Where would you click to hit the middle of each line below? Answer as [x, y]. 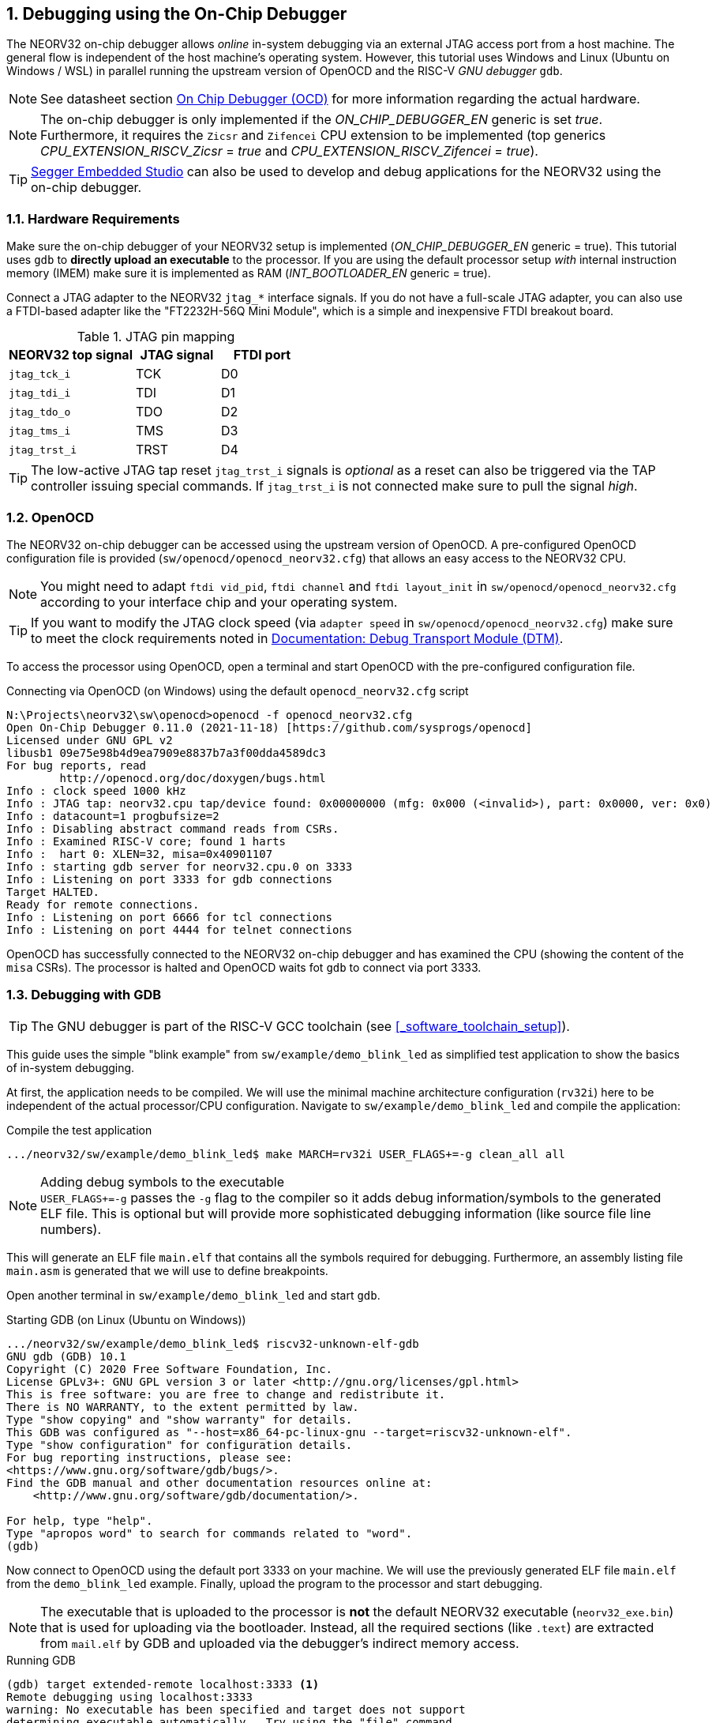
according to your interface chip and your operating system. [219, 602]
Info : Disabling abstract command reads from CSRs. [173, 828]
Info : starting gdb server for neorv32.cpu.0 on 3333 [180, 866]
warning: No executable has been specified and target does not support [236, 1709]
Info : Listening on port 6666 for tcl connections [170, 917]
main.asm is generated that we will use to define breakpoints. [167, 1270]
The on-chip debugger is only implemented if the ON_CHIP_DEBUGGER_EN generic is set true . [321, 120]
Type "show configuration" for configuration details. [180, 1445]
